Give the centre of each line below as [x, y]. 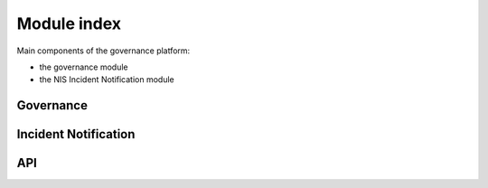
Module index [69, 23]
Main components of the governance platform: [103, 51]
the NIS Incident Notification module [107, 80]
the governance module [84, 67]
